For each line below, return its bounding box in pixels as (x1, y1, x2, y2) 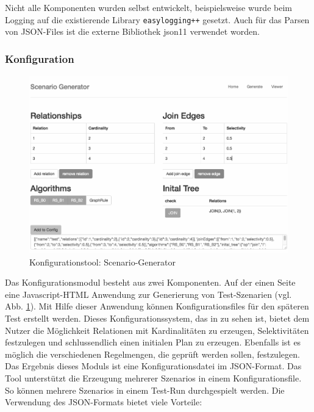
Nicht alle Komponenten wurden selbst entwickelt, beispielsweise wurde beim (5, 1, 292, 13)
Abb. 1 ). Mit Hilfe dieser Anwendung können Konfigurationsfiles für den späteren (5, 300, 309, 313)
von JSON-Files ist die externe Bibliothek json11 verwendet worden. (5, 25, 260, 38)
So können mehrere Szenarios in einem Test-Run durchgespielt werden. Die (5, 383, 285, 396)
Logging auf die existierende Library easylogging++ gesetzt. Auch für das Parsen (5, 13, 310, 26)
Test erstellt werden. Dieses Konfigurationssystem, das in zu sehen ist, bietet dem (5, 312, 310, 325)
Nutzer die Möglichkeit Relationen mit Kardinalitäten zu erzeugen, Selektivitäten (5, 323, 309, 336)
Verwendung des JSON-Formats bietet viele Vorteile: (5, 396, 202, 408)
